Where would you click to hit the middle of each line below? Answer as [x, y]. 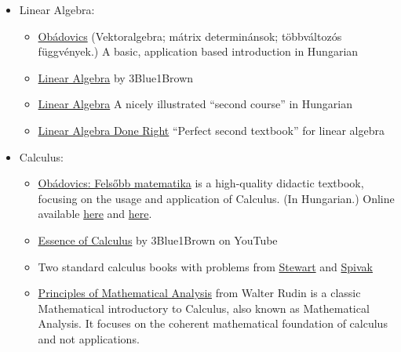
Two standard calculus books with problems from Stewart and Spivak [205, 266]
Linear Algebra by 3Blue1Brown [116, 77]
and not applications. [89, 338]
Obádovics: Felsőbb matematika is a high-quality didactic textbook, [201, 183]
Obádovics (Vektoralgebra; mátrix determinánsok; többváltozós [190, 36]
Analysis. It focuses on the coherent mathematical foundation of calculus [213, 323]
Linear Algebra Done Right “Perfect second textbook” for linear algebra [211, 130]
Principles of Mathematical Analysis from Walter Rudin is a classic [199, 293]
